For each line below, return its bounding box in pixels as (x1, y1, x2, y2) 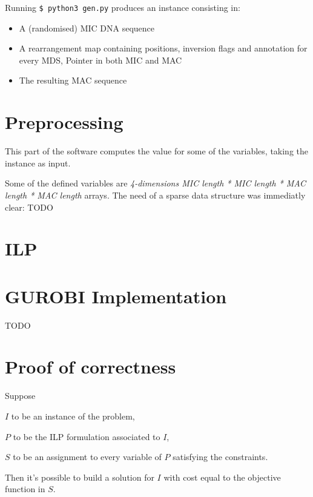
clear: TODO (5, 200, 53, 213)
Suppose (5, 389, 36, 402)
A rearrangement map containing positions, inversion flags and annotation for (19, 42, 308, 54)
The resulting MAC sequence (19, 74, 127, 87)
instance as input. (5, 156, 71, 169)
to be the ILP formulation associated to (13, 430, 160, 443)
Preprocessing (5, 110, 124, 134)
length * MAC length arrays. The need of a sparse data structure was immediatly (5, 188, 306, 201)
